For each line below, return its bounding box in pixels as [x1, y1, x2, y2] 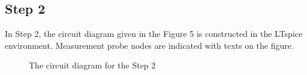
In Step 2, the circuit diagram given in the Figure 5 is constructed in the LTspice [5, 27, 303, 40]
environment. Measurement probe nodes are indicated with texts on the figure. [5, 39, 294, 51]
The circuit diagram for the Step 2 [29, 59, 156, 71]
